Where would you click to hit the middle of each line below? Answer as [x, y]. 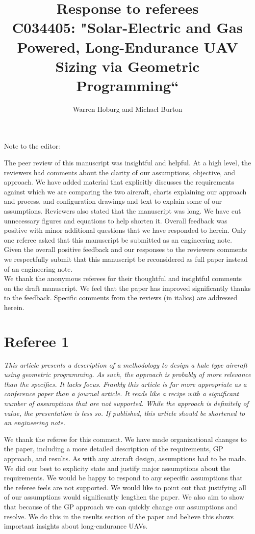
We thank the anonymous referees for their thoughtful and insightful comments [123, 278]
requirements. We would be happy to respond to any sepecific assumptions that [123, 478]
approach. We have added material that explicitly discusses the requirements [119, 182]
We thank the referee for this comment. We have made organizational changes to [125, 439]
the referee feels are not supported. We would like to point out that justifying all [125, 487]
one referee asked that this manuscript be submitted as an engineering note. [118, 239]
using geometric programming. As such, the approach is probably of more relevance [127, 374]
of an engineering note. [38, 268]
